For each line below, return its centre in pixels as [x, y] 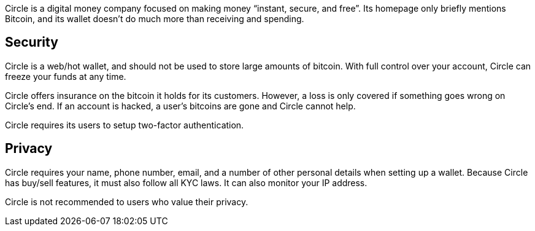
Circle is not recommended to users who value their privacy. [127, 202]
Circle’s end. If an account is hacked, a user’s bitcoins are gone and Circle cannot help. [180, 106]
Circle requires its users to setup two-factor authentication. [125, 125]
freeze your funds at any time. [66, 76]
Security [32, 42]
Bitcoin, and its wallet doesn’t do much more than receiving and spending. [155, 19]
